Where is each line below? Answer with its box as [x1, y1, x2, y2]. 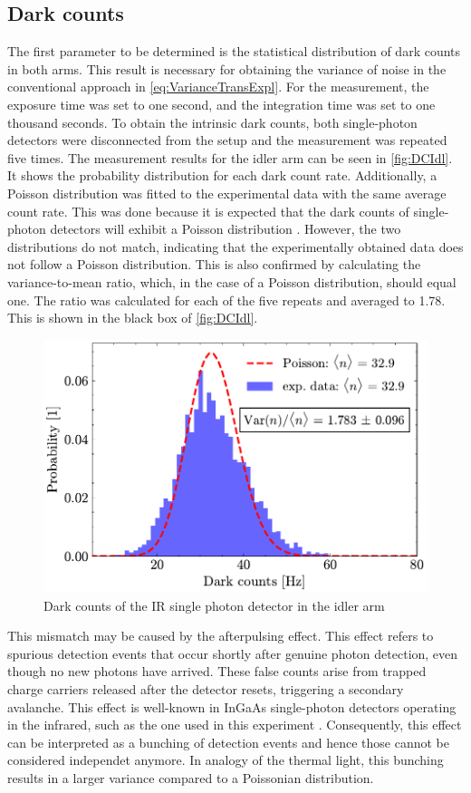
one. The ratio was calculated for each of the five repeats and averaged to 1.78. [7, 290, 446, 309]
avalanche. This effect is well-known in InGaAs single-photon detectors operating [7, 697, 457, 716]
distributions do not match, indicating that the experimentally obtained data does [7, 237, 464, 256]
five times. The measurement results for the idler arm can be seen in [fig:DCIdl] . [7, 148, 453, 167]
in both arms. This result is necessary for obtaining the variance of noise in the [7, 59, 447, 78]
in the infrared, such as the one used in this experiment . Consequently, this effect [7, 715, 462, 734]
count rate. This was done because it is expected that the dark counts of [7, 201, 409, 220]
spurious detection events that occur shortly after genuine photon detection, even [7, 643, 458, 662]
